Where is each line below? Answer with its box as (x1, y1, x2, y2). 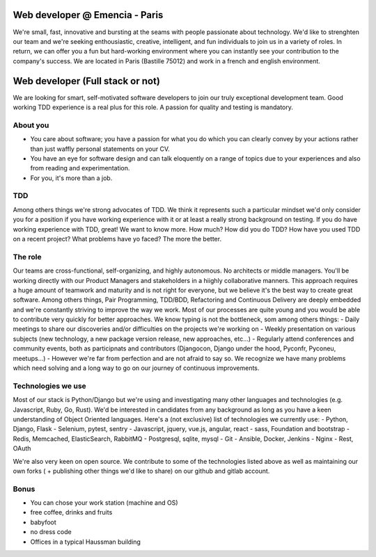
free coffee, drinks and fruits (30, 508, 113, 517)
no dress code (30, 528, 72, 536)
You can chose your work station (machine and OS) (30, 499, 178, 507)
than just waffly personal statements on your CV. (30, 145, 170, 153)
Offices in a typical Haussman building (30, 538, 141, 546)
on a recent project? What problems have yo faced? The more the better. (13, 235, 222, 243)
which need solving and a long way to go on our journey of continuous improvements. (13, 364, 260, 372)
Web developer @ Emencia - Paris (13, 9, 164, 21)
